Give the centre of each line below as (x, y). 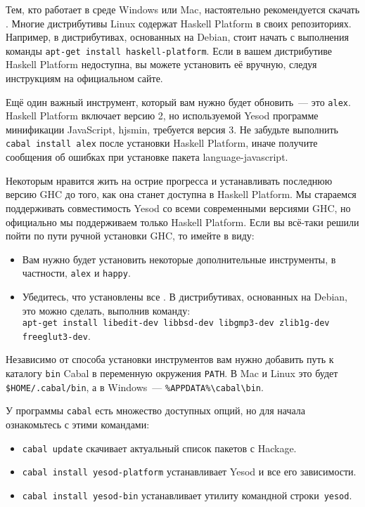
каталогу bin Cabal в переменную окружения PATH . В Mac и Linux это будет (172, 373)
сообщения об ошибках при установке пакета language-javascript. (147, 157)
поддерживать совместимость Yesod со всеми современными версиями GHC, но (178, 208)
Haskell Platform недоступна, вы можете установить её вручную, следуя (161, 64)
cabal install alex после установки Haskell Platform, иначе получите (162, 143)
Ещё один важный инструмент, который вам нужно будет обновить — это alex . (178, 101)
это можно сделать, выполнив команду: (106, 310)
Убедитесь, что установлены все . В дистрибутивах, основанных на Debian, (185, 296)
